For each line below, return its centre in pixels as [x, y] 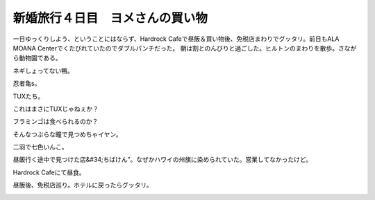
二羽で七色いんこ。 [40, 147]
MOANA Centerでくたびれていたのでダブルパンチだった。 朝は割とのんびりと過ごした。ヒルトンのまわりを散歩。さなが [185, 48]
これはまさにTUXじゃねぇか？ [56, 109]
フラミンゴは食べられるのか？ [56, 122]
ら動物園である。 [37, 58]
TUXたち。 [28, 96]
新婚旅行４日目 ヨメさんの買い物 [110, 18]
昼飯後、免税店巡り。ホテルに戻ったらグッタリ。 [83, 185]
